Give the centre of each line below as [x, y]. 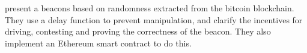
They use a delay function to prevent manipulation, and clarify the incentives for [154, 19]
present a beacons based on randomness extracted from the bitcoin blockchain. [150, 8]
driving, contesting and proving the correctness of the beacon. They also [138, 31]
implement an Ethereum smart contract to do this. [98, 43]
